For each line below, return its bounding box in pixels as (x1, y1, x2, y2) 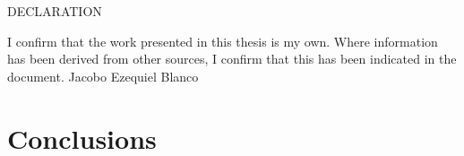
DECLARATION (7, 2, 102, 20)
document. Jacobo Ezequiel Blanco (7, 66, 199, 85)
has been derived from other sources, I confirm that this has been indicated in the (7, 49, 457, 68)
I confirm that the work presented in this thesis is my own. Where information (7, 31, 438, 50)
